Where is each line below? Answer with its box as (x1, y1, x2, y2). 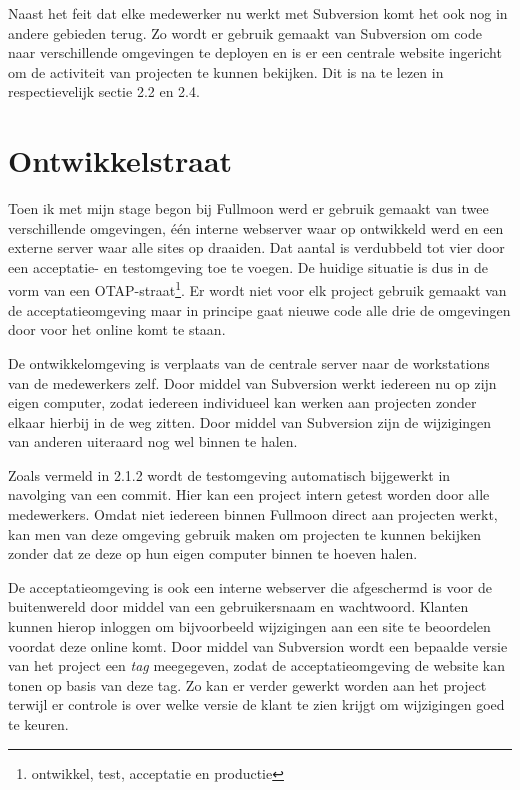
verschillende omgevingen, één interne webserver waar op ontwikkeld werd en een (8, 217, 504, 238)
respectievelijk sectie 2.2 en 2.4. (8, 81, 200, 102)
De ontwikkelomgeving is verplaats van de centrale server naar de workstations (8, 352, 490, 373)
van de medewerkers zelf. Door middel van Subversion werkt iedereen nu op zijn (8, 372, 497, 393)
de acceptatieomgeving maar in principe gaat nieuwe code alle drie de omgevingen (8, 299, 511, 320)
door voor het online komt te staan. (8, 319, 226, 340)
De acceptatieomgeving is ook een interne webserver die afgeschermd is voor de (8, 576, 493, 597)
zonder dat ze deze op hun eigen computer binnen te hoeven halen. (8, 543, 418, 564)
